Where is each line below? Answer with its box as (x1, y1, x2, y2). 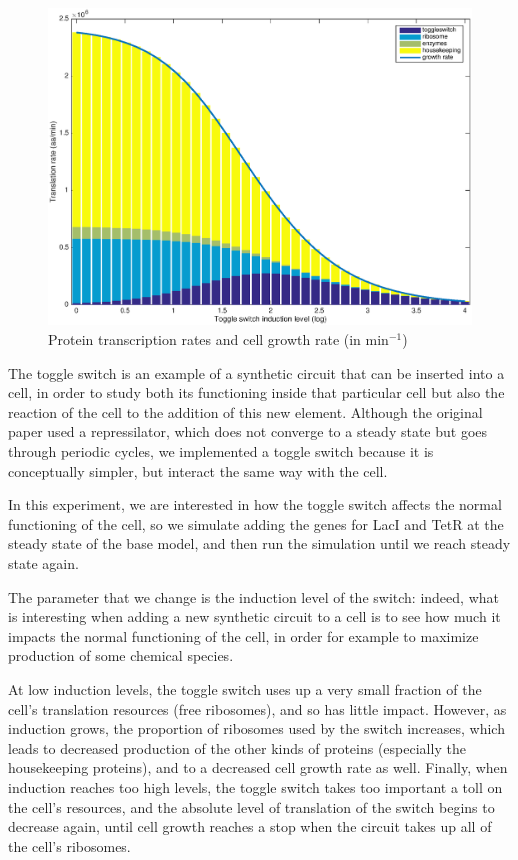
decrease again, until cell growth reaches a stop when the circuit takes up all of (8, 816, 492, 837)
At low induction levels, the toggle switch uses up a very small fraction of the (8, 678, 482, 699)
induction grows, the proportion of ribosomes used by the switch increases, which (8, 718, 505, 739)
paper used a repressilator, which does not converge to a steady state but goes (8, 421, 488, 442)
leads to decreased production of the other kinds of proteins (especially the (8, 737, 466, 758)
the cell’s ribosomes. (8, 835, 131, 856)
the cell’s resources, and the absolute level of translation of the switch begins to (8, 796, 495, 817)
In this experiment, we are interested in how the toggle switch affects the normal (8, 494, 502, 515)
